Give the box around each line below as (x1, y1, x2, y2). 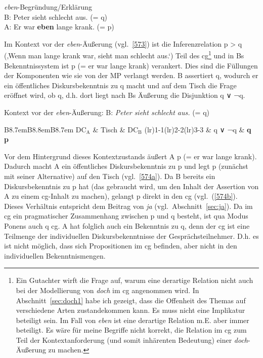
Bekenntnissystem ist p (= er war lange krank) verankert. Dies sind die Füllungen (4, 60, 258, 70)
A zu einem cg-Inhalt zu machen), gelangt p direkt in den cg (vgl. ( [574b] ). (4, 191, 238, 201)
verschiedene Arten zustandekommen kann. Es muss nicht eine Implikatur (16, 305, 245, 315)
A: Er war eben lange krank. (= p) (4, 21, 114, 32)
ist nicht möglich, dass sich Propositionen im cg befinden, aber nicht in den (4, 240, 237, 251)
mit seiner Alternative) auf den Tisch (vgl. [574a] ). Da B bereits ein (4, 170, 215, 181)
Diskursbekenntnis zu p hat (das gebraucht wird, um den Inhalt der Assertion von (4, 181, 259, 191)
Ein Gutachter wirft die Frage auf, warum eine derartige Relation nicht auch (16, 275, 253, 285)
